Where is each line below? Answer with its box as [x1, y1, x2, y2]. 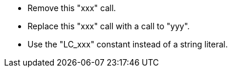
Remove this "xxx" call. [27, 3, 116, 13]
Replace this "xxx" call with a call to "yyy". [27, 21, 190, 31]
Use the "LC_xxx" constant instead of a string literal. [27, 39, 228, 49]
